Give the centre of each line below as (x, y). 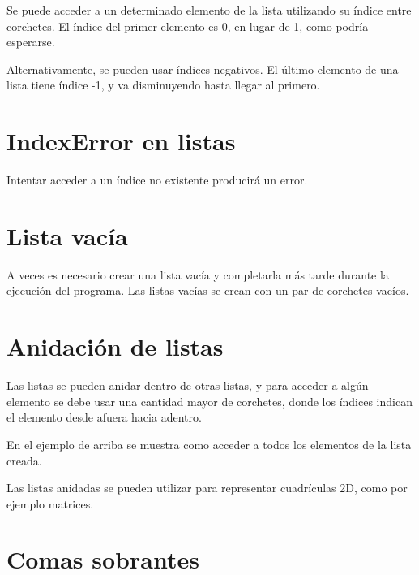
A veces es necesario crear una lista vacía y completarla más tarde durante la (198, 274)
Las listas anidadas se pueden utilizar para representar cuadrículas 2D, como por (207, 488)
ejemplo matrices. (50, 503)
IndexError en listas (121, 141)
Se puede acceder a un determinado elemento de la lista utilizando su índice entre (209, 10)
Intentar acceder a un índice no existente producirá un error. (157, 180)
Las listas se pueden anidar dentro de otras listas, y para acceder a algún (188, 385)
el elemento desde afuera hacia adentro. (104, 417)
